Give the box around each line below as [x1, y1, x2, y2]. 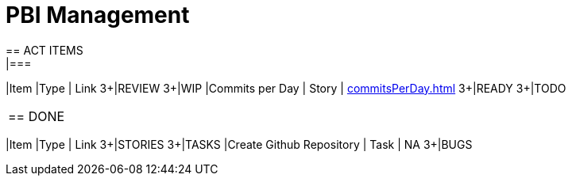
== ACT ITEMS [6, 43, 83, 57]
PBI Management [6, 2, 190, 28]
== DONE [8, 108, 65, 124]
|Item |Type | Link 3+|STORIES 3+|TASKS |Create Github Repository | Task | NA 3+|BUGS [6, 137, 473, 151]
